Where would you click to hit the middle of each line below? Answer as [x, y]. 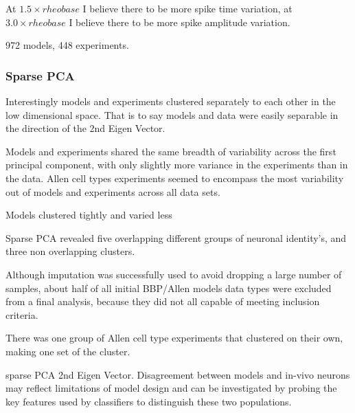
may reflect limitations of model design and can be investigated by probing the [171, 388]
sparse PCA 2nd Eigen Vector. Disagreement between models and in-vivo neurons [178, 374]
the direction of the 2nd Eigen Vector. [85, 128]
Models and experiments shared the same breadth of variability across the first [171, 151]
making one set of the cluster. [68, 351]
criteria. [22, 314]
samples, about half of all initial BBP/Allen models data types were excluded [169, 288]
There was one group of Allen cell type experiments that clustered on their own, [174, 338]
